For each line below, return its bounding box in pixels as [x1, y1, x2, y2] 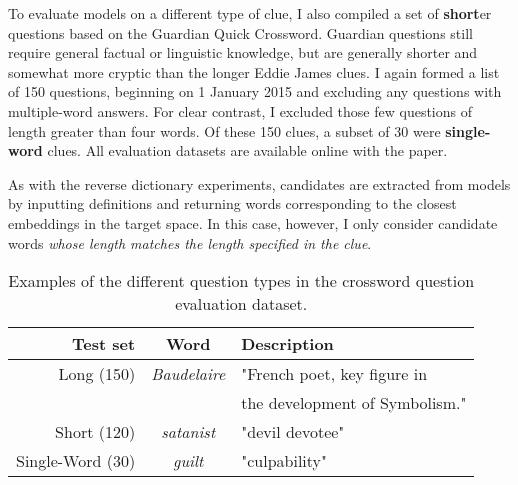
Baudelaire [151, 362, 226, 386]
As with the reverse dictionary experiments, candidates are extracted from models [8, 173, 511, 194]
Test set [72, 332, 136, 356]
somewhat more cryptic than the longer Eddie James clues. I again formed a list [8, 61, 500, 82]
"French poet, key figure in [241, 362, 428, 386]
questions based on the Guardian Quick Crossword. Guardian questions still [8, 22, 473, 43]
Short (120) [55, 420, 136, 444]
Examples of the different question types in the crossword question [8, 269, 475, 293]
